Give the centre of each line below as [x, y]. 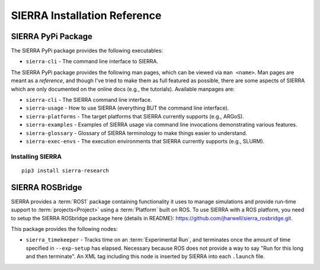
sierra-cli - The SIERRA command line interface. [89, 100]
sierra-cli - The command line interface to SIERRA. [92, 62]
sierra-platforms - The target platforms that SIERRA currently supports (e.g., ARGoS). [135, 116]
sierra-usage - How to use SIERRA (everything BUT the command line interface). [127, 108]
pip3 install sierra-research [65, 171]
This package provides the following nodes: [64, 229]
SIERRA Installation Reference [86, 15]
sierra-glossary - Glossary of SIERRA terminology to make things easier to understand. [137, 133]
